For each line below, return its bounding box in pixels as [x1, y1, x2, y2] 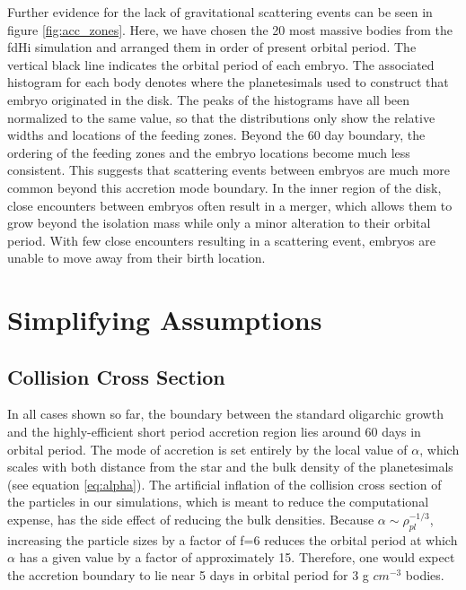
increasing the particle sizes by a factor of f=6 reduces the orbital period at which [7, 530, 458, 549]
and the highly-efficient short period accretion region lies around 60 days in [7, 422, 421, 441]
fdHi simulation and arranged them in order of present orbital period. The [7, 38, 417, 56]
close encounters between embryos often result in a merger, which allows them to [7, 195, 453, 214]
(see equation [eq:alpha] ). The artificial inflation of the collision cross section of [7, 474, 442, 493]
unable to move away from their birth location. [7, 248, 266, 267]
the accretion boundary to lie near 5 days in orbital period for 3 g [7, 566, 369, 585]
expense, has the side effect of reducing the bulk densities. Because [7, 510, 374, 529]
